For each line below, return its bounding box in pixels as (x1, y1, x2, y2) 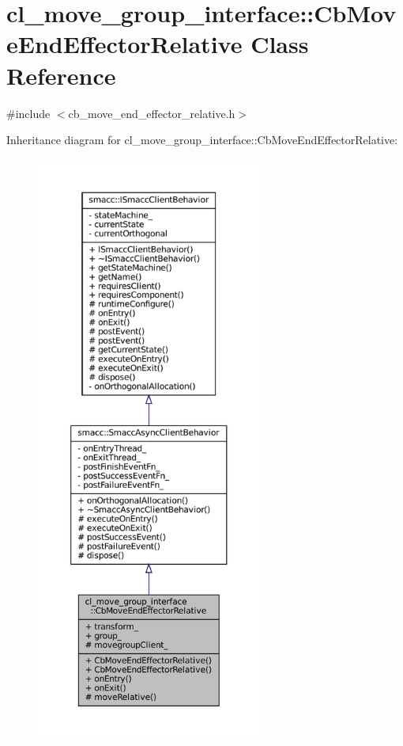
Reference (6, 59, 116, 91)
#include (6, 105, 51, 121)
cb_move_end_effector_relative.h (68, 105, 235, 121)
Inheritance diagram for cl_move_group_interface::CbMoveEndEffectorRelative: (6, 131, 398, 148)
